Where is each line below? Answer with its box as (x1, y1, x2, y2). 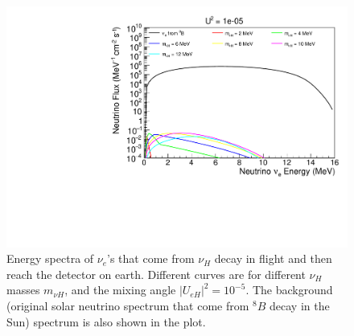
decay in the (270, 297, 330, 314)
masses (6, 281, 40, 298)
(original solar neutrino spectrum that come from (6, 297, 249, 314)
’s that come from (107, 250, 195, 267)
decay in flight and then (214, 250, 332, 267)
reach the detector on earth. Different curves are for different (6, 265, 306, 282)
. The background (245, 281, 333, 298)
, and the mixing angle (64, 281, 176, 298)
